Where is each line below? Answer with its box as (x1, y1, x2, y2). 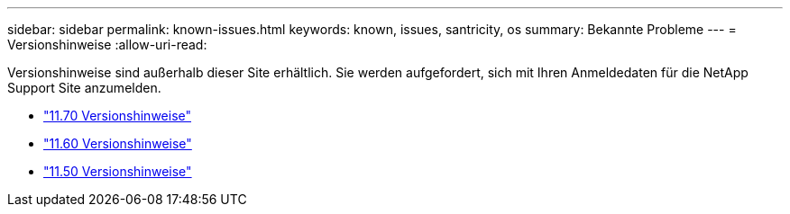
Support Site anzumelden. (7, 80, 161, 95)
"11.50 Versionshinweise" (43, 164, 192, 179)
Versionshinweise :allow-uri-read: (7, 37, 207, 52)
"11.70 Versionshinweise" (43, 108, 192, 123)
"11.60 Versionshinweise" (43, 136, 192, 151)
